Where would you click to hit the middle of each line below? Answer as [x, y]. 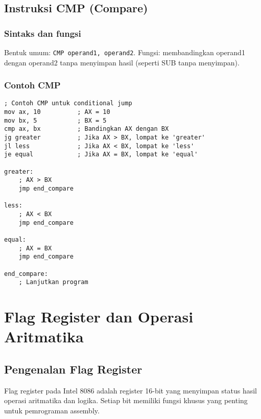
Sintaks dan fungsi [43, 33]
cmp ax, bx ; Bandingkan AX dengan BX [87, 129]
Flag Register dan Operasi [99, 317]
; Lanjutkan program [53, 282]
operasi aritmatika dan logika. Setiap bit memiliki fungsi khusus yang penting [126, 400]
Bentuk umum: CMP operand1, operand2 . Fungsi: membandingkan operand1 [125, 52]
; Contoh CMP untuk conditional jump [68, 103]
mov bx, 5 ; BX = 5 [55, 120]
